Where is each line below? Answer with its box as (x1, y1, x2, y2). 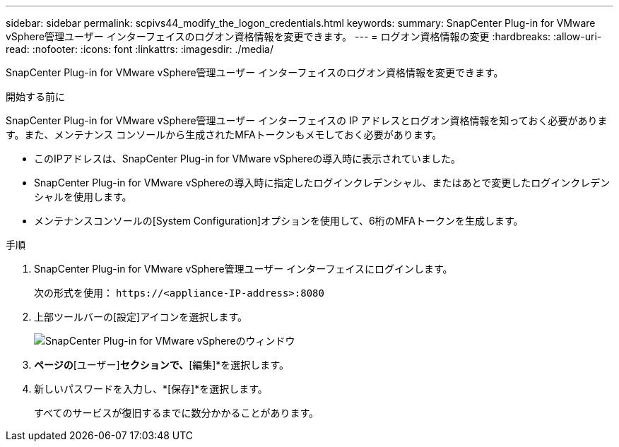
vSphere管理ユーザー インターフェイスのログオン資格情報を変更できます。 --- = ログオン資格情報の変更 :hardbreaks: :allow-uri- (6, 30, 602, 42)
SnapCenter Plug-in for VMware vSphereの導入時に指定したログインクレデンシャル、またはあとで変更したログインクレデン (34, 177, 611, 189)
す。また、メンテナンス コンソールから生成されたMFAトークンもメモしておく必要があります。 (6, 129, 442, 141)
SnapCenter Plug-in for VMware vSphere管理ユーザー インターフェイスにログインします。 (34, 263, 453, 275)
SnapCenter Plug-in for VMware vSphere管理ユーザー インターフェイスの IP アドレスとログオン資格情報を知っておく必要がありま (6, 114, 608, 126)
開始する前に (6, 90, 65, 102)
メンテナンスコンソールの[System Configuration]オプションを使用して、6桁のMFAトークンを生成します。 (34, 215, 524, 227)
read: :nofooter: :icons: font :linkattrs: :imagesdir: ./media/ (6, 43, 273, 55)
